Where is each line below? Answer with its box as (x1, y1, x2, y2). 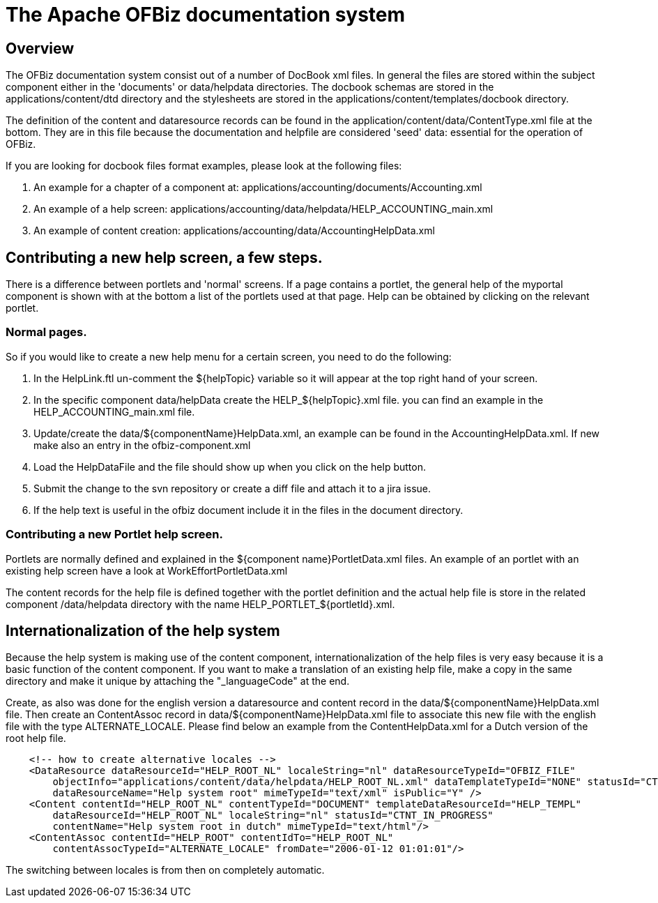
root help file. (6, 732, 66, 745)
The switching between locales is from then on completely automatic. (6, 864, 325, 877)
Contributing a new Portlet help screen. (6, 527, 223, 542)
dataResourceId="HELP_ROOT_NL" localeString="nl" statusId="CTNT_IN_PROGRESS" (52, 810, 493, 821)
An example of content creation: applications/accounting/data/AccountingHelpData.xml (33, 225, 435, 237)
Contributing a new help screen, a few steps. (6, 248, 323, 266)
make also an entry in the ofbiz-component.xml (33, 439, 251, 451)
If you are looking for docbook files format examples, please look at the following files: (6, 160, 402, 172)
